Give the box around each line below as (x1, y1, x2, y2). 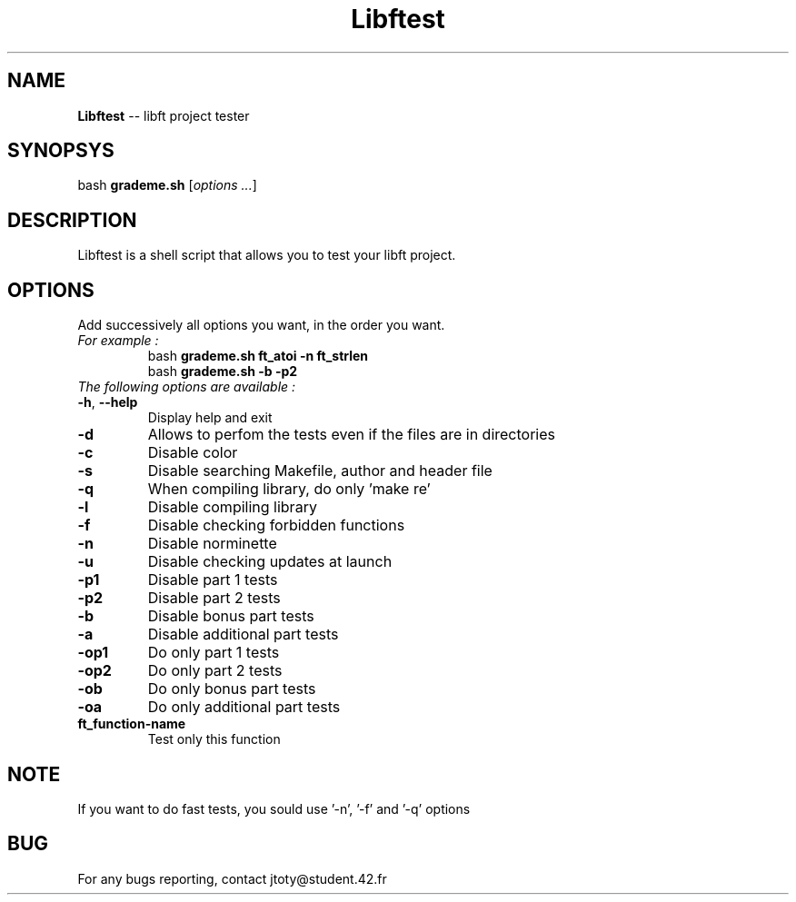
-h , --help (77, 394, 138, 411)
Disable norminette (147, 534, 277, 553)
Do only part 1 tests (147, 643, 280, 662)
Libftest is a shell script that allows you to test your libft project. (77, 247, 456, 263)
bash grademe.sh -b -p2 (147, 363, 298, 380)
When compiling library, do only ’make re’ (147, 480, 431, 499)
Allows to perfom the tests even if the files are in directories (147, 425, 555, 444)
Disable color (147, 443, 238, 462)
